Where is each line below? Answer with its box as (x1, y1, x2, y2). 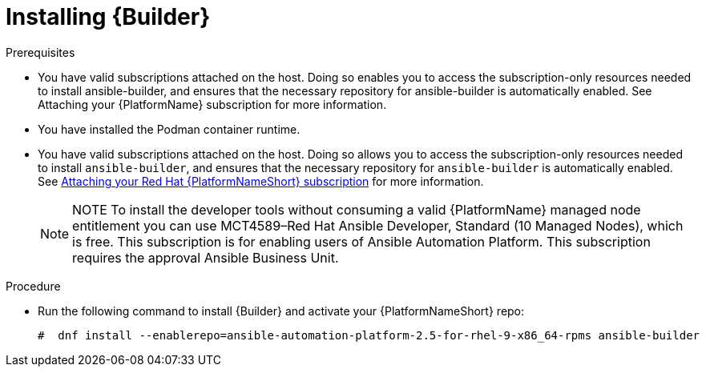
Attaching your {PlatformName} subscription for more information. (38, 97, 387, 111)
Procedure (6, 279, 61, 293)
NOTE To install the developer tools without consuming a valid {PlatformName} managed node (72, 201, 641, 218)
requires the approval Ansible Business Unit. (72, 249, 339, 266)
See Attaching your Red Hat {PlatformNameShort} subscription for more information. (38, 174, 484, 188)
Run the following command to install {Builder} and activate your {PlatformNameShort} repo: (38, 303, 525, 318)
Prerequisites (6, 45, 75, 59)
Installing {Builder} (6, 3, 211, 30)
